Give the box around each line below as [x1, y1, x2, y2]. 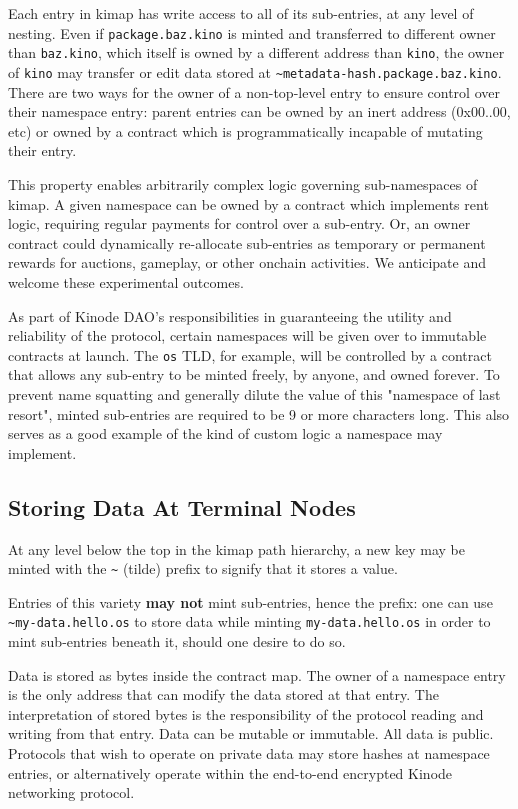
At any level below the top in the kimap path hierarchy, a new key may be [8, 538, 466, 559]
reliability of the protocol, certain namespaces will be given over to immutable [8, 325, 487, 346]
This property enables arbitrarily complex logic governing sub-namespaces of [8, 173, 478, 194]
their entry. [8, 140, 77, 161]
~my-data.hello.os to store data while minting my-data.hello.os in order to [8, 611, 491, 632]
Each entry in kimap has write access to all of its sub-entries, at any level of [8, 3, 474, 23]
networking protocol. [8, 782, 135, 803]
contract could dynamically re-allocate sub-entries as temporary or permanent [8, 232, 486, 253]
